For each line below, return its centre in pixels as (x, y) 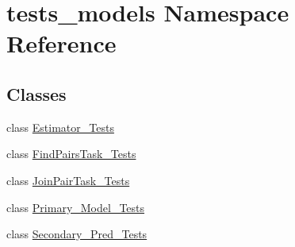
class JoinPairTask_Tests (68, 180)
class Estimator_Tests (60, 127)
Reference (61, 43)
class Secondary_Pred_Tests (77, 234)
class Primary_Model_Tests (76, 207)
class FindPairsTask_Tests (71, 154)
